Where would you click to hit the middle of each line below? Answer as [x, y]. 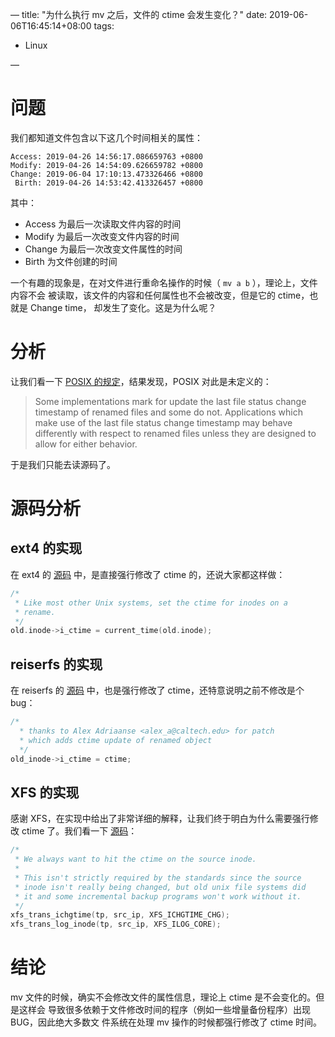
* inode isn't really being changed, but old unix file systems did [160, 887]
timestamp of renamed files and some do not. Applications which [168, 412]
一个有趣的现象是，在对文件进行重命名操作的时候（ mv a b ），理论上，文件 [164, 282]
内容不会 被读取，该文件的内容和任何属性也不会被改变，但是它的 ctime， [160, 295]
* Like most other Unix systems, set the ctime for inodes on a [151, 603]
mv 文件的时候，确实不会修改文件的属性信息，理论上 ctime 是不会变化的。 [163, 997]
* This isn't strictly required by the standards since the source [158, 878]
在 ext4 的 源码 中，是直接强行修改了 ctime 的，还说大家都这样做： [148, 574]
